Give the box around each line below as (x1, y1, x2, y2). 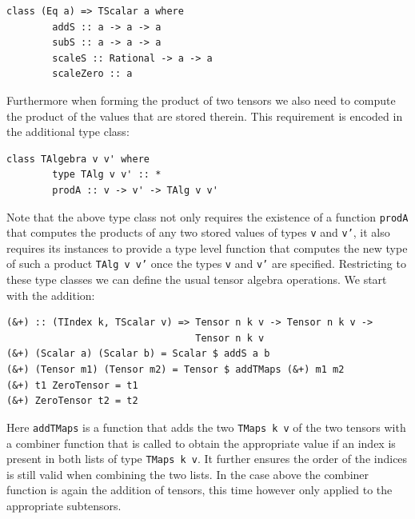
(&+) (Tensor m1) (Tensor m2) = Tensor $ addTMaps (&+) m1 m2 (6, 364, 345, 376)
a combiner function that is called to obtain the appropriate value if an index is (6, 434, 396, 451)
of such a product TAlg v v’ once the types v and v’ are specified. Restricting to (6, 255, 406, 272)
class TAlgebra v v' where (6, 153, 150, 165)
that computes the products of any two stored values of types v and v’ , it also (6, 224, 390, 241)
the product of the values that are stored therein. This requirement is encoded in (6, 107, 403, 124)
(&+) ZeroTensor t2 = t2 (6, 395, 138, 407)
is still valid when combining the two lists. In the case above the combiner (6, 465, 369, 482)
